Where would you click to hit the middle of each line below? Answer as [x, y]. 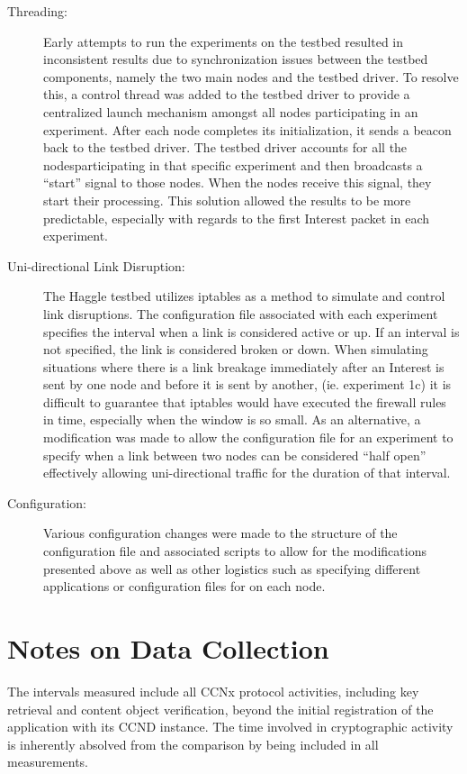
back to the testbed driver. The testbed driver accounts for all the [225, 147]
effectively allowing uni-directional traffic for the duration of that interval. [247, 473]
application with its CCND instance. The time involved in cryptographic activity [230, 727]
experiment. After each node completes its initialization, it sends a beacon [247, 129]
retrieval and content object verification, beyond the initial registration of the [220, 709]
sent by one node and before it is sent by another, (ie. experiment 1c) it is [247, 384]
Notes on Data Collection [168, 648]
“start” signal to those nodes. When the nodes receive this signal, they [238, 182]
